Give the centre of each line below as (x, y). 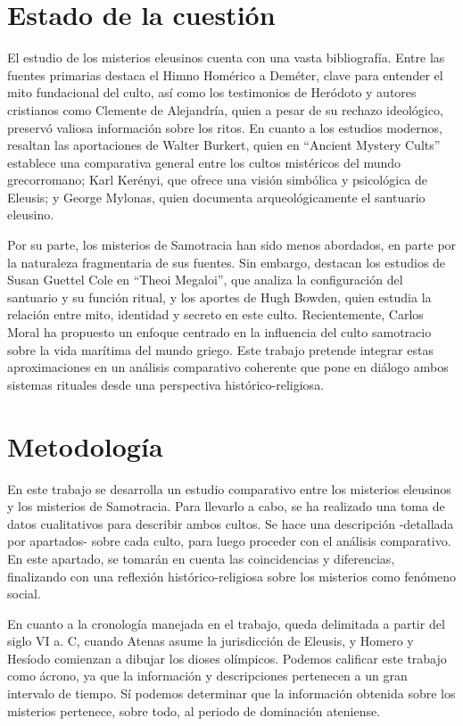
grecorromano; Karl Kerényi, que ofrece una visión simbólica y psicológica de (218, 180)
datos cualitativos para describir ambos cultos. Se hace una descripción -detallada (231, 523)
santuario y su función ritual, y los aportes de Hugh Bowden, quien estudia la (219, 297)
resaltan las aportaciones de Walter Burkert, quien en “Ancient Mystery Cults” (224, 145)
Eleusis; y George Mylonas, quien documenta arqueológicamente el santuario (216, 197)
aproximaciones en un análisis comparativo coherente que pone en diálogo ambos (228, 367)
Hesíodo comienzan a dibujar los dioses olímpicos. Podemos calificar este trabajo (227, 658)
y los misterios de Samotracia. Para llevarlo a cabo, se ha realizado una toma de (226, 506)
